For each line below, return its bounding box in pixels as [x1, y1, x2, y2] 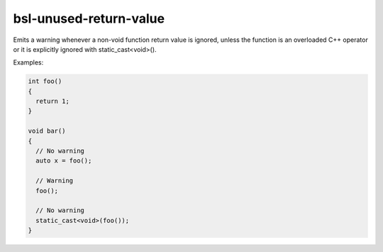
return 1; [35, 97, 70, 106]
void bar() [28, 127, 66, 135]
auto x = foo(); [35, 157, 92, 165]
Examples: [13, 58, 44, 67]
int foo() [28, 77, 62, 85]
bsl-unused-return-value [13, 11, 165, 26]
